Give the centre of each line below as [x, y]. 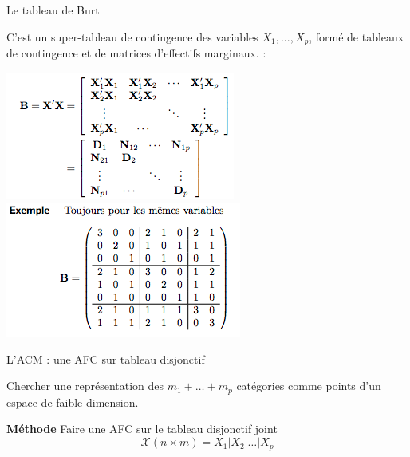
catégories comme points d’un [309, 386]
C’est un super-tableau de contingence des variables [132, 36]
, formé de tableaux [357, 36]
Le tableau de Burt [53, 10]
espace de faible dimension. [73, 402]
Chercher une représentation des [85, 386]
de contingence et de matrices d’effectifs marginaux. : [136, 53]
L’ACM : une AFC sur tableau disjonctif [106, 359]
